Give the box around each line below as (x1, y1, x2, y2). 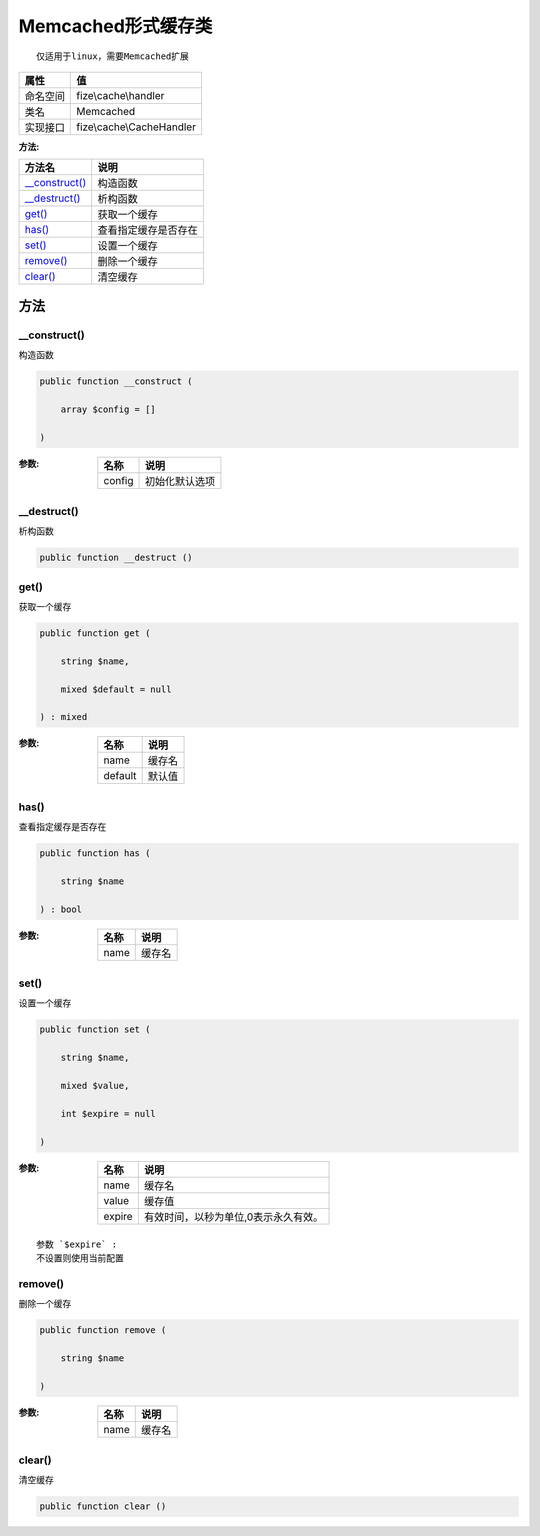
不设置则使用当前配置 (36, 1252, 124, 1264)
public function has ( (39, 848, 151, 859)
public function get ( (39, 628, 151, 639)
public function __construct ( (39, 376, 194, 387)
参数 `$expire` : (36, 1238, 118, 1250)
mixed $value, (60, 1080, 130, 1091)
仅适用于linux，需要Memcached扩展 (36, 50, 190, 62)
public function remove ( (39, 1325, 167, 1336)
